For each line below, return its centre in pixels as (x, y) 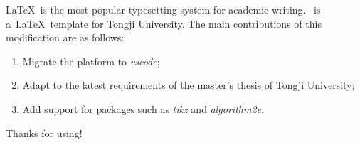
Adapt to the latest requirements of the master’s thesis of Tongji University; (189, 85)
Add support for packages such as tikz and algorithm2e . (143, 108)
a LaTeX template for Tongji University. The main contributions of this (164, 23)
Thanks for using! (44, 133)
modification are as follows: (65, 37)
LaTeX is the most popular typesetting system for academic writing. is (163, 9)
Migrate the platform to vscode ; (91, 61)
